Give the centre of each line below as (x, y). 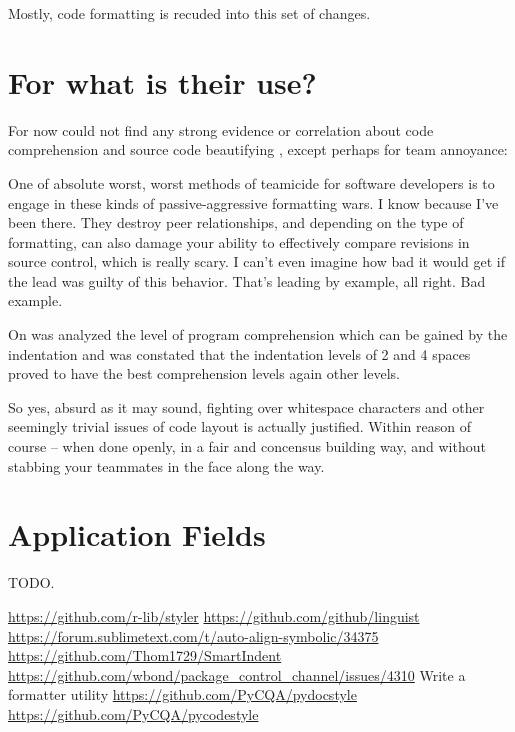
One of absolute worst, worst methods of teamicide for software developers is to (251, 182)
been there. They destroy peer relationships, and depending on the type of (236, 222)
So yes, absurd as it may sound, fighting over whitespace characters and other (246, 406)
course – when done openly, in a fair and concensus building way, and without (247, 446)
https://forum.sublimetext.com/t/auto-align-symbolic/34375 (193, 635)
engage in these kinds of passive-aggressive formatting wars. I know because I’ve (253, 202)
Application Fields (137, 534)
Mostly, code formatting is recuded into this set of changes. (189, 13)
